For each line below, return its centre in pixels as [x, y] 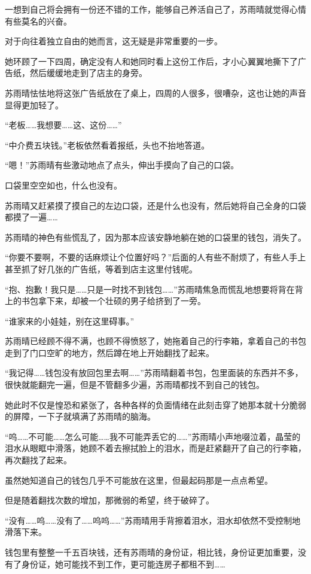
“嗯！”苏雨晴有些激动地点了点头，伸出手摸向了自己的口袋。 [122, 165]
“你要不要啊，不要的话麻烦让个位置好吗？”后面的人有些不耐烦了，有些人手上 [155, 257]
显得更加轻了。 [34, 104]
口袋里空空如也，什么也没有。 [63, 185]
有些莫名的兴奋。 [38, 21]
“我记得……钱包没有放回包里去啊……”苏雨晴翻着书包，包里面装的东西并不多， [154, 373]
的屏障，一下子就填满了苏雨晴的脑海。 [80, 416]
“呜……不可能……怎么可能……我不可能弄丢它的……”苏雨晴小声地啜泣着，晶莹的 [153, 436]
